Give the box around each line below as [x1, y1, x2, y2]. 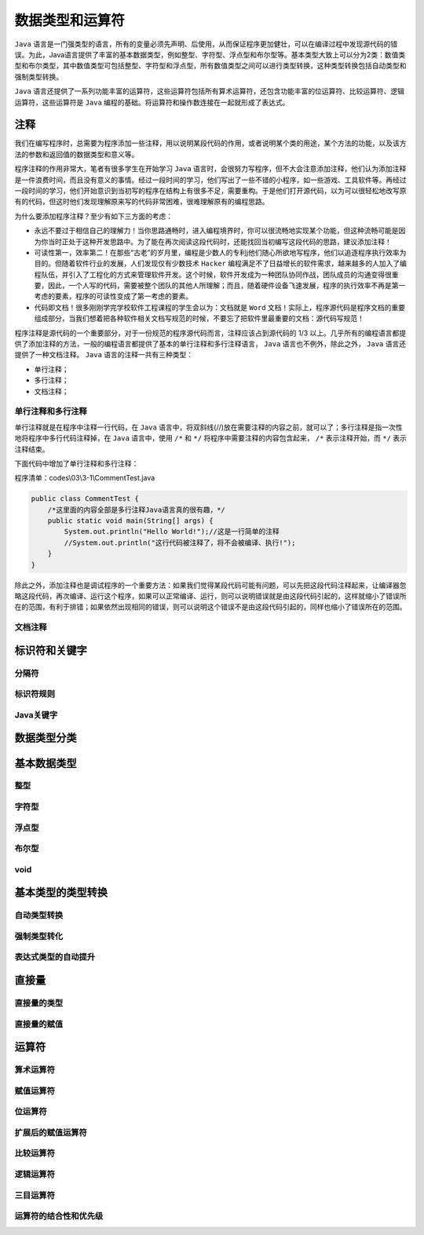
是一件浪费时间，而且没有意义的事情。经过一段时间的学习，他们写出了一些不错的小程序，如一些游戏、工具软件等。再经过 [14, 175, 407, 185]
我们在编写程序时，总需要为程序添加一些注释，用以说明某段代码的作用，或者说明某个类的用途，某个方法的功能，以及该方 [14, 138, 407, 148]
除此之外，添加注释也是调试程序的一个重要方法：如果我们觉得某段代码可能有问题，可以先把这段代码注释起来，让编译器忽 [14, 580, 407, 590]
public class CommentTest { [31, 495, 139, 503]
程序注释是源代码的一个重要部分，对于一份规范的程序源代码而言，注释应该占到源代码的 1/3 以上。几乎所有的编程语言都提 [14, 328, 407, 338]
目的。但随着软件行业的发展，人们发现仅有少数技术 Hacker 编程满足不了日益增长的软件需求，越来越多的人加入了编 [34, 259, 408, 269]
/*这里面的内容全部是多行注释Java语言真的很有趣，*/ [47, 505, 225, 514]
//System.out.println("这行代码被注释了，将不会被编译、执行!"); [64, 538, 296, 547]
